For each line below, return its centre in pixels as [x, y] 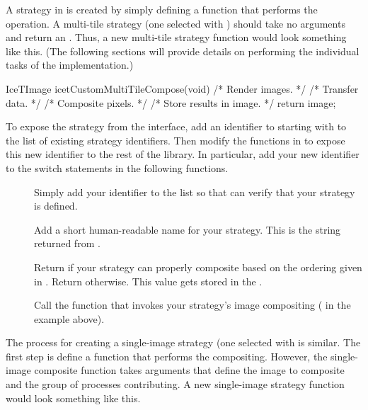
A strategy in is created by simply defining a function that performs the [162, 9]
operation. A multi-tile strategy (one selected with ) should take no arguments [176, 23]
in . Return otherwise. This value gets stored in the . [148, 281]
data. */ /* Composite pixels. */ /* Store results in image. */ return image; [171, 102]
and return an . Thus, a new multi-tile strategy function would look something [176, 37]
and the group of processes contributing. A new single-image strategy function [175, 384]
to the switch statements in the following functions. [117, 167]
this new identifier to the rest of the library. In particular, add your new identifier [183, 154]
